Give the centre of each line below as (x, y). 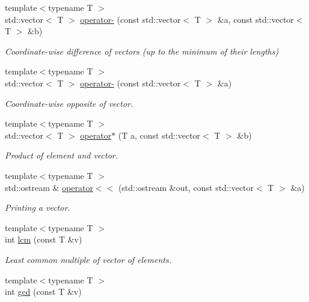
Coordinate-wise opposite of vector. (69, 103)
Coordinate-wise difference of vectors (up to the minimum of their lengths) (142, 51)
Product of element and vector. (62, 155)
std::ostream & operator (49, 187)
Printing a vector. (38, 207)
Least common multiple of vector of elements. (88, 259)
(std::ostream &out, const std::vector (186, 187)
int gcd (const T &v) (43, 291)
